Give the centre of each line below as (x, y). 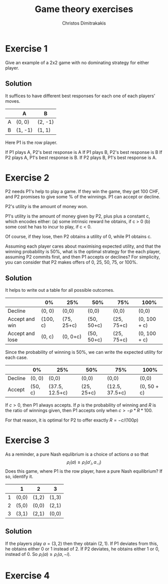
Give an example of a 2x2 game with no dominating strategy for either (77, 62)
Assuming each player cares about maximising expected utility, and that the (83, 246)
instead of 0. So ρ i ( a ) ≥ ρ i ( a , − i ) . (38, 555)
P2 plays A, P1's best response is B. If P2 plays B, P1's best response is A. (81, 157)
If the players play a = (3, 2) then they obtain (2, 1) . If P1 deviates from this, (82, 543)
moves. (13, 101)
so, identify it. (19, 476)
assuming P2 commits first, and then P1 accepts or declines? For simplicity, (82, 257)
